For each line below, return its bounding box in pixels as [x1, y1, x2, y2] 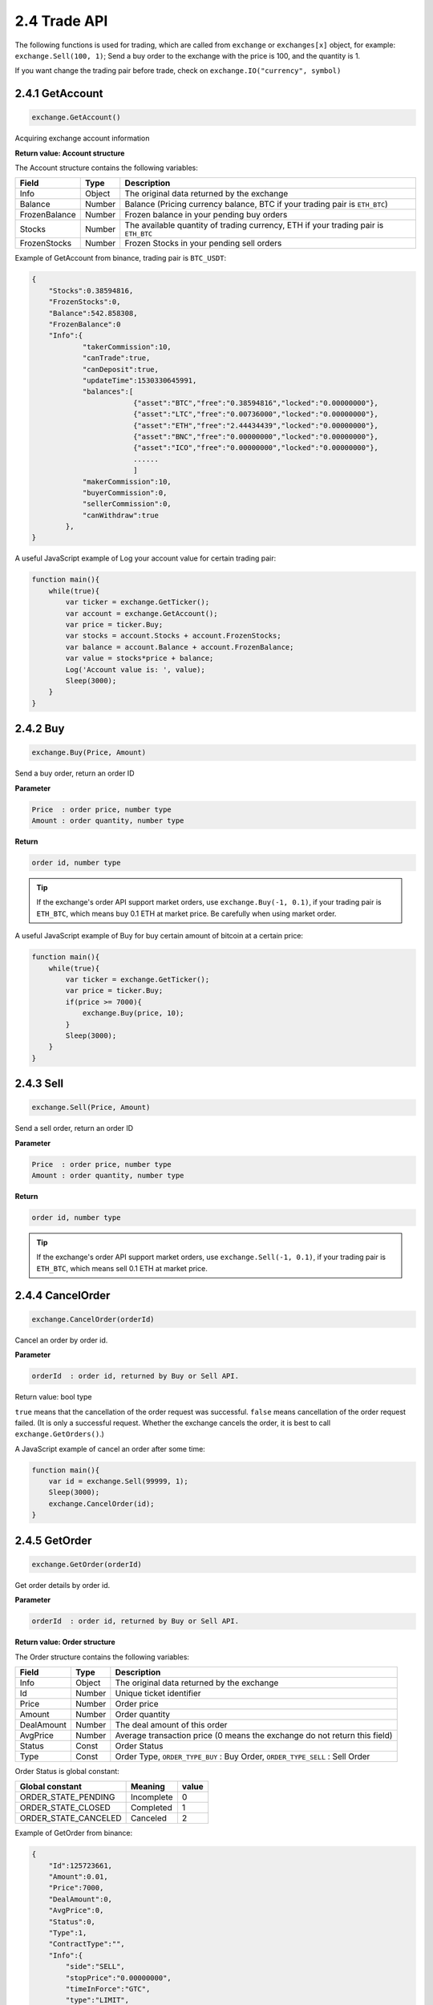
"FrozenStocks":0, [48, 298, 121, 306]
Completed [130, 1802, 172, 1813]
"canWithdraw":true [82, 510, 160, 520]
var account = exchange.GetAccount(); [65, 609, 218, 618]
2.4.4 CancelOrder [14, 1288, 111, 1302]
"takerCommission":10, [82, 342, 172, 351]
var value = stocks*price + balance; [65, 654, 214, 663]
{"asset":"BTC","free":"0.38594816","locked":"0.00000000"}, [132, 398, 378, 407]
